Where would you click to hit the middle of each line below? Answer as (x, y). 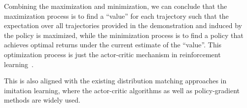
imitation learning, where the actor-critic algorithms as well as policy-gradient (122, 90)
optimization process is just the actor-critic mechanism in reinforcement (112, 54)
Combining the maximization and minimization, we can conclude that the (116, 6)
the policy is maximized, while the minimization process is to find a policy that (124, 35)
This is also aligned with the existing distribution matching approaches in (115, 81)
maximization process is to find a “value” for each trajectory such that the (116, 16)
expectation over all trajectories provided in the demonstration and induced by (123, 25)
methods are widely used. (42, 100)
